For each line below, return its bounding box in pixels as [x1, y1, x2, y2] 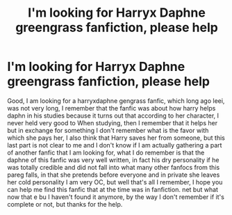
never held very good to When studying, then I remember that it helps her [7, 118, 217, 127]
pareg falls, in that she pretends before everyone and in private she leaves [7, 170, 220, 179]
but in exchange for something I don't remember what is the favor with [7, 126, 209, 134]
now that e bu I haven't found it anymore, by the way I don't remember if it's [7, 193, 224, 201]
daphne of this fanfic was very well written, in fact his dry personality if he [7, 155, 219, 164]
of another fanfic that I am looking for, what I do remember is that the [7, 148, 205, 157]
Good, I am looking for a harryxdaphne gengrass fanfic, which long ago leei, [7, 96, 225, 105]
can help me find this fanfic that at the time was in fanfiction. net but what [7, 185, 219, 193]
